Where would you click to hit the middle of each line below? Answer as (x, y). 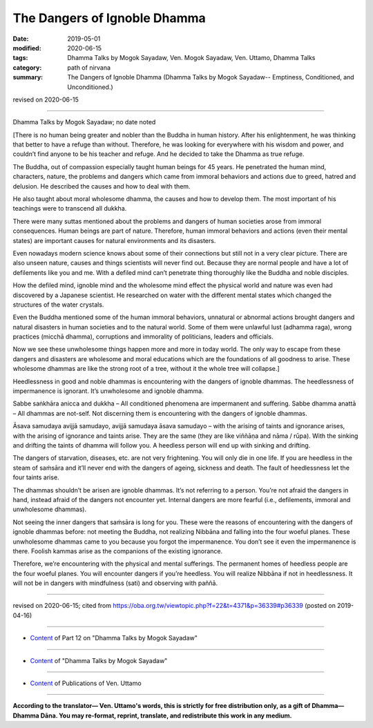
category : (27, 67)
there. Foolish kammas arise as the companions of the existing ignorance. (118, 551)
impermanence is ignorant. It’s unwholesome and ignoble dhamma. (108, 391)
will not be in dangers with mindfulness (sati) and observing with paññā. (115, 583)
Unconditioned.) (90, 87)
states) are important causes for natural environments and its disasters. (114, 240)
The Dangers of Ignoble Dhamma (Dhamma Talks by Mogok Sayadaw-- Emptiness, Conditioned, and (211, 77)
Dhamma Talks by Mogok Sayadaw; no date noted (84, 122)
